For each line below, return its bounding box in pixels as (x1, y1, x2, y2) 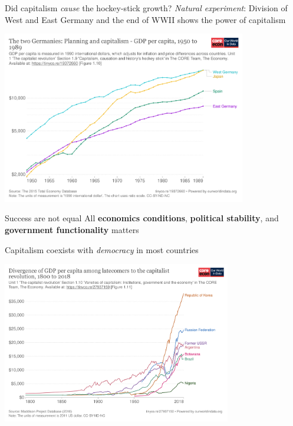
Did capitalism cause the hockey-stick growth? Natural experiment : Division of (5, 2, 288, 14)
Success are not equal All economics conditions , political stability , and (5, 212, 279, 224)
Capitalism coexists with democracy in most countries (5, 243, 199, 255)
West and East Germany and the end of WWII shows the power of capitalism (5, 13, 286, 25)
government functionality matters (5, 223, 139, 235)
